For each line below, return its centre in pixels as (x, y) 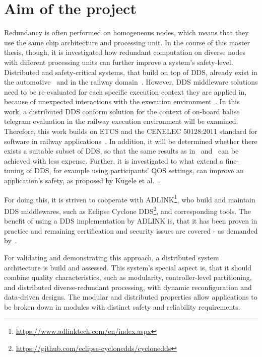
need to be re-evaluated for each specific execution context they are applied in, (125, 91)
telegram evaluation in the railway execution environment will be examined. (121, 121)
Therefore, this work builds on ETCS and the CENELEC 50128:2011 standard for (131, 131)
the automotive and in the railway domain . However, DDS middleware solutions (131, 82)
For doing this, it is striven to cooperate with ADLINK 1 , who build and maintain (130, 198)
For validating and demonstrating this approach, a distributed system (112, 257)
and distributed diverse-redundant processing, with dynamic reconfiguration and (128, 287)
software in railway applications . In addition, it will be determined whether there (131, 141)
